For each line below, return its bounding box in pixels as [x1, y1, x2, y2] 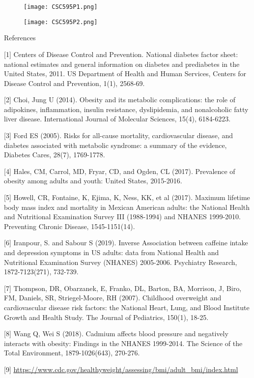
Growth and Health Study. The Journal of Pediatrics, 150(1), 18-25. [4, 312, 209, 322]
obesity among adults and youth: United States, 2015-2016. [4, 175, 182, 186]
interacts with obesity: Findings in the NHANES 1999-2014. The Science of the [4, 338, 243, 348]
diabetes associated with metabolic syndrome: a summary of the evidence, [4, 140, 227, 150]
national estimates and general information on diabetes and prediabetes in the [4, 58, 240, 69]
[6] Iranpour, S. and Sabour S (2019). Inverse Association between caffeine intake [4, 237, 248, 248]
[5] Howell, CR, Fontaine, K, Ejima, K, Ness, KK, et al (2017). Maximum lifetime [4, 192, 250, 203]
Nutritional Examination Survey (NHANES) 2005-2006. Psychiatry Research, [4, 257, 237, 267]
